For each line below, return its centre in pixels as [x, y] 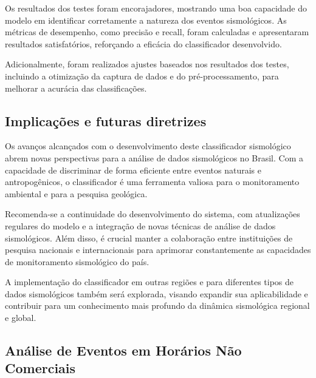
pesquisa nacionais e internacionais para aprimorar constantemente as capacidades [158, 250]
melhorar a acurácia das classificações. [76, 88]
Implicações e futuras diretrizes [106, 120]
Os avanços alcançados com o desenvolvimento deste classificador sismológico [148, 146]
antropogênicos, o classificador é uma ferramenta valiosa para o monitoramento [152, 182]
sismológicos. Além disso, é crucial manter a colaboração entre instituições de [149, 238]
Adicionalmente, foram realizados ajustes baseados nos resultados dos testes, [147, 64]
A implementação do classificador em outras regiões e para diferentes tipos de [149, 282]
